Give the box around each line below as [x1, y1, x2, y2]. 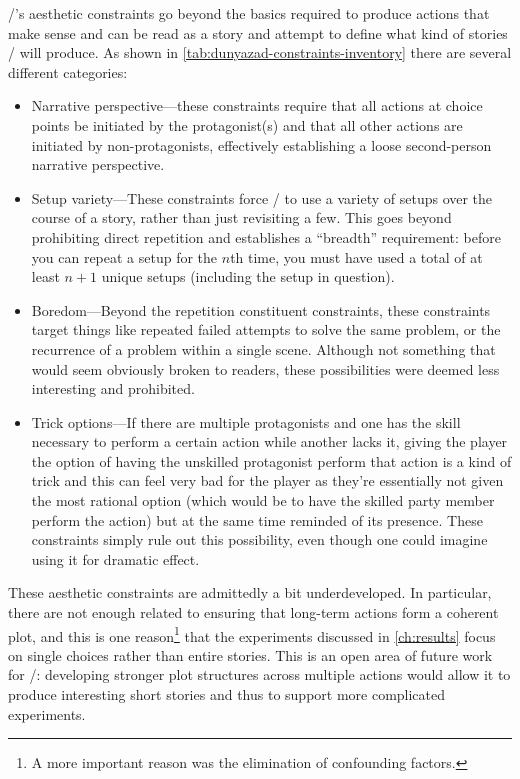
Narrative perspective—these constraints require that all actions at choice [31, 95, 483, 116]
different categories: [8, 61, 128, 82]
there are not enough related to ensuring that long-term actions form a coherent [8, 602, 499, 623]
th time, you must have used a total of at [230, 246, 483, 267]
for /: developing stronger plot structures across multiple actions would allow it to [8, 664, 511, 685]
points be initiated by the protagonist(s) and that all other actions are [31, 114, 463, 135]
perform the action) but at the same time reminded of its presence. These [31, 509, 483, 530]
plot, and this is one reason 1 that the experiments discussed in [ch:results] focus [8, 622, 496, 646]
